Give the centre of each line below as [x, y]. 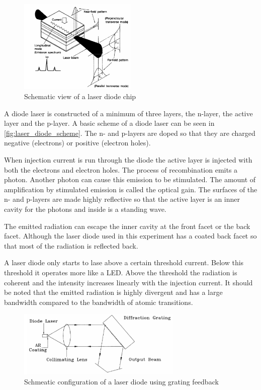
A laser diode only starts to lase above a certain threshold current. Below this [124, 262]
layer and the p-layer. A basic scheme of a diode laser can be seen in [109, 123]
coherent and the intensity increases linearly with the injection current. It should [128, 282]
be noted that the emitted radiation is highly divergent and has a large [113, 292]
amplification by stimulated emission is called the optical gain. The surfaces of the [131, 189]
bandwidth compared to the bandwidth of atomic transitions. [99, 302]
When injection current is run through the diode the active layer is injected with [128, 159]
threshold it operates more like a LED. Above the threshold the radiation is [121, 272]
